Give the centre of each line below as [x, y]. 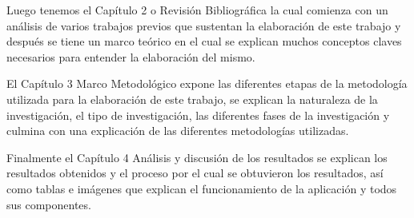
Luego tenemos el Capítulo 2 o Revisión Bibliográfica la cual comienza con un [197, 10]
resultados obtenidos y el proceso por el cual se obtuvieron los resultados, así [195, 173]
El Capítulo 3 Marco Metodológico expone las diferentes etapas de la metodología [207, 83]
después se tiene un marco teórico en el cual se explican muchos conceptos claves [204, 41]
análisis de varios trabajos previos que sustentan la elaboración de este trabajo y [204, 25]
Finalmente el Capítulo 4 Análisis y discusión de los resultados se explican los [197, 157]
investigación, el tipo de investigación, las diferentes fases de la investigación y [198, 115]
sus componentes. [49, 204]
